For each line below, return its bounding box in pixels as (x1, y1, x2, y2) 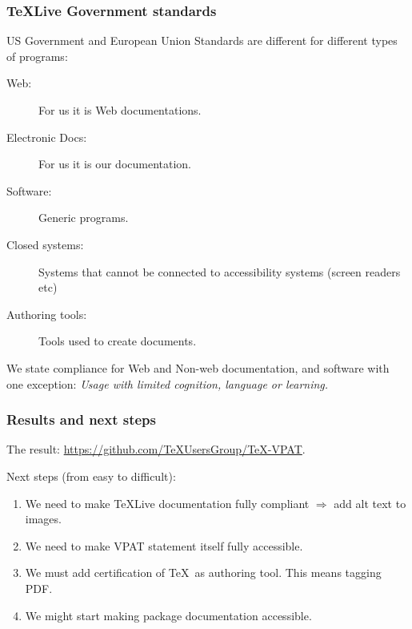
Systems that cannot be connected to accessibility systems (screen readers (38, 263, 401, 280)
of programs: (6, 47, 68, 64)
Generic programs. (38, 209, 129, 226)
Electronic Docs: (6, 128, 87, 145)
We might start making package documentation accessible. (25, 607, 312, 623)
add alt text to (334, 494, 406, 511)
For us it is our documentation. (38, 155, 192, 172)
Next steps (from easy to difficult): (6, 467, 176, 484)
